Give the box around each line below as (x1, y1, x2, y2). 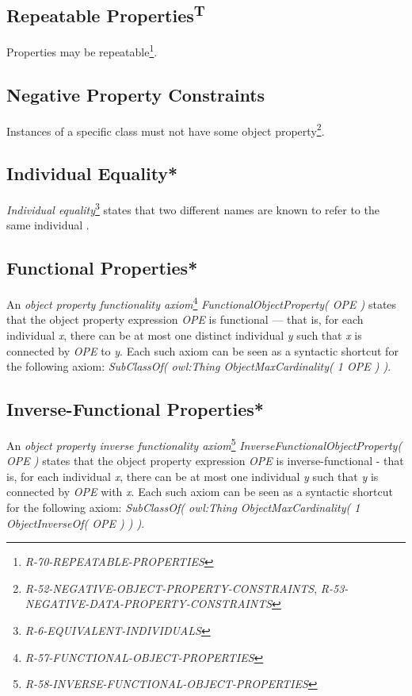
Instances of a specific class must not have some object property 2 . (6, 120, 325, 139)
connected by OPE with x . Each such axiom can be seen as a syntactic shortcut (6, 483, 393, 500)
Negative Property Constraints (6, 82, 265, 106)
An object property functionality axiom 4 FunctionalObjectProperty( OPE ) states (6, 294, 397, 312)
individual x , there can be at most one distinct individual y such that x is (6, 327, 362, 343)
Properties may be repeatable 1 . (6, 41, 158, 60)
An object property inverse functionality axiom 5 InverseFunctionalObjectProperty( (6, 434, 402, 453)
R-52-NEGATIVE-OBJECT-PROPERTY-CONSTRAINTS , (25, 579, 318, 596)
